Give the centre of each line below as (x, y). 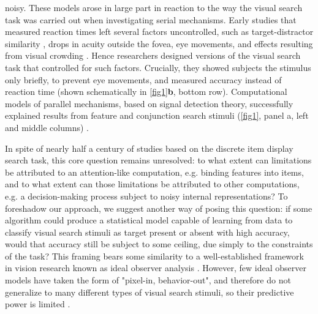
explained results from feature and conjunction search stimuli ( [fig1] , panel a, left (157, 115)
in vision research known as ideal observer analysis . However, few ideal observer (156, 268)
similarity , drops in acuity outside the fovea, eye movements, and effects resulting (159, 43)
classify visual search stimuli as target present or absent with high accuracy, (147, 232)
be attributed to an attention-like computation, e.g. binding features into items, (154, 172)
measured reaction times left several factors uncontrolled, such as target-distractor (159, 32)
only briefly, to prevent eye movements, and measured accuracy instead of (143, 79)
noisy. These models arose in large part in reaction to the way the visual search (154, 7)
